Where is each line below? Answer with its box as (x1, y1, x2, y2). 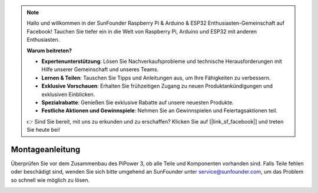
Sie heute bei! (26, 127, 60, 134)
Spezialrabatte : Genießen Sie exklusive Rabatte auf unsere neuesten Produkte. (41, 99, 234, 106)
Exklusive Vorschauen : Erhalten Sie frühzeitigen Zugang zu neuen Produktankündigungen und (41, 82, 273, 89)
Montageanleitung (11, 144, 81, 154)
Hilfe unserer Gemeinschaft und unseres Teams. (41, 66, 159, 73)
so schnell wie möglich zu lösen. (11, 177, 90, 184)
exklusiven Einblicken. (41, 91, 95, 98)
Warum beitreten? (26, 47, 72, 54)
